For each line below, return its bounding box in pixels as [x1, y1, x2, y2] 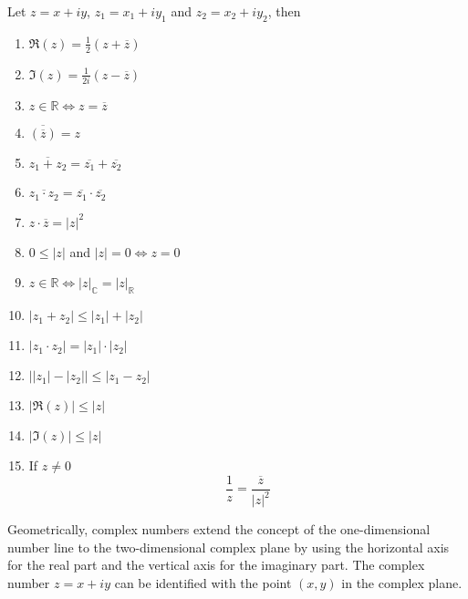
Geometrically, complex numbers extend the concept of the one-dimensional [7, 520, 431, 539]
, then [267, 2, 301, 20]
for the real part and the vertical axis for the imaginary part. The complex [7, 555, 425, 574]
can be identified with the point [114, 573, 292, 593]
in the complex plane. [341, 573, 463, 593]
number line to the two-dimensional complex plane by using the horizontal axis [7, 537, 450, 556]
